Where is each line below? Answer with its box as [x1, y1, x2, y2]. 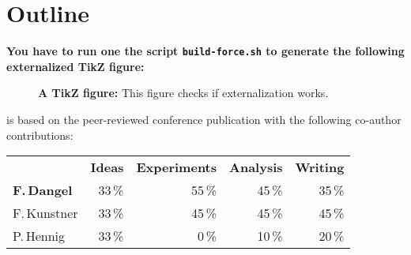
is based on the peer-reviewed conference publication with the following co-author [6, 111, 402, 127]
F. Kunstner [13, 204, 78, 223]
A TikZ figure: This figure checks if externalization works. [38, 84, 329, 101]
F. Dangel [13, 181, 73, 200]
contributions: [6, 126, 74, 143]
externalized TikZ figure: [6, 58, 145, 74]
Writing [295, 158, 345, 177]
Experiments [136, 158, 217, 177]
